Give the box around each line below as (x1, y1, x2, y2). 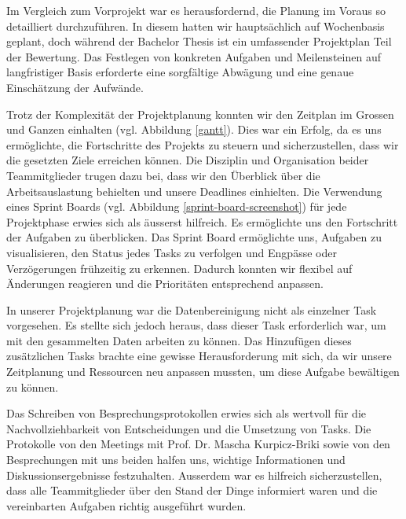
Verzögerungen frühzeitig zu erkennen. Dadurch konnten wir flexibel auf (6, 259, 353, 276)
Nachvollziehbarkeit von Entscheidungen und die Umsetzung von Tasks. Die (6, 420, 371, 436)
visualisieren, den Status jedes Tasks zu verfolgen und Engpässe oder (6, 244, 337, 260)
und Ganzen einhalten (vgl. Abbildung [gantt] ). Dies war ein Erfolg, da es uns (6, 121, 382, 138)
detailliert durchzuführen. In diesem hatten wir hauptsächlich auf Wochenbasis (6, 17, 385, 34)
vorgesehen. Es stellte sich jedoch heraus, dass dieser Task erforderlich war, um (6, 317, 386, 333)
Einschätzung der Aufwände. (6, 79, 144, 95)
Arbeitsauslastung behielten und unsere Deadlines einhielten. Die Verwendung (6, 182, 382, 199)
